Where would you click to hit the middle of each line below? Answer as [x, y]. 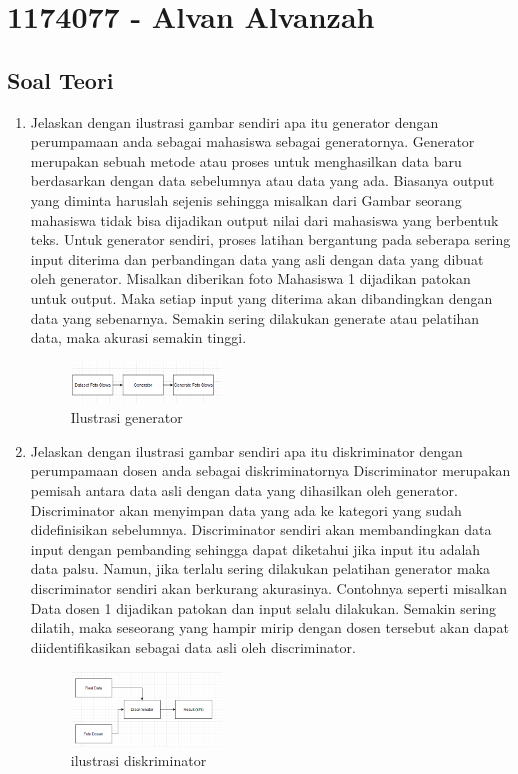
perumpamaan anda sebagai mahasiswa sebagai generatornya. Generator [252, 141]
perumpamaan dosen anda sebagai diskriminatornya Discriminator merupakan [270, 470]
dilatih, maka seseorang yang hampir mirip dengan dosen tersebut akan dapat [269, 627]
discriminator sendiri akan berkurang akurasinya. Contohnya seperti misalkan [269, 588]
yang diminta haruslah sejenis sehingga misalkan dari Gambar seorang [246, 199]
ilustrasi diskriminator [138, 760]
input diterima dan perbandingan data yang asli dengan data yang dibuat [257, 258]
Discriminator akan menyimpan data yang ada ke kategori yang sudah [246, 509]
